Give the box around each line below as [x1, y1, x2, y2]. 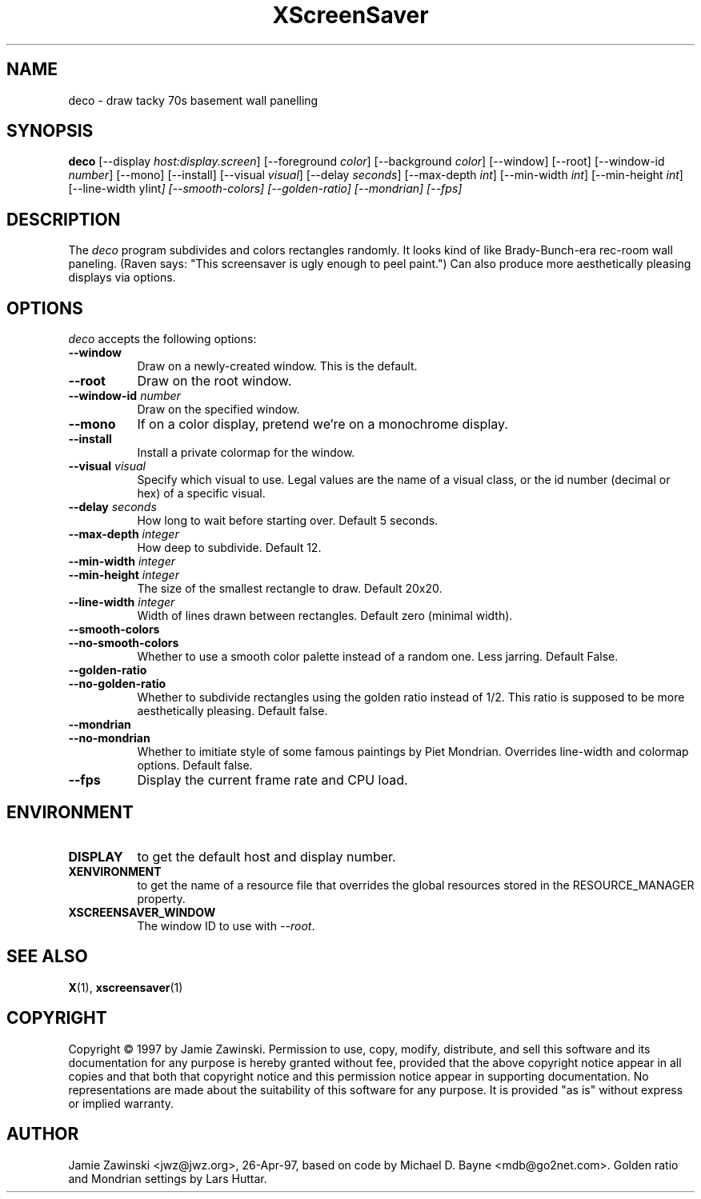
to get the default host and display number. [137, 848, 396, 865]
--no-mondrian [68, 731, 150, 745]
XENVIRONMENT [68, 864, 162, 878]
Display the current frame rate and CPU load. [137, 772, 408, 789]
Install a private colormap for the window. [137, 446, 355, 460]
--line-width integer [68, 595, 175, 609]
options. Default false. [137, 758, 253, 773]
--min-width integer [68, 554, 175, 569]
